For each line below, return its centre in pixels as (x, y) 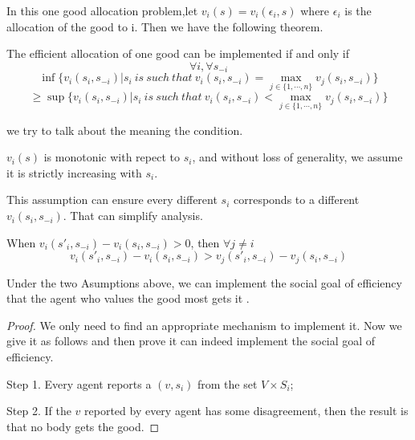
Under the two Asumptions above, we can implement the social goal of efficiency (204, 282)
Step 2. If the (39, 411)
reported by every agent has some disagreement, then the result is (246, 411)
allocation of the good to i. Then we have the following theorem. (165, 26)
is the (358, 10)
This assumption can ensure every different (112, 200)
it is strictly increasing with (74, 172)
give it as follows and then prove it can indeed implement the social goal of (191, 341)
